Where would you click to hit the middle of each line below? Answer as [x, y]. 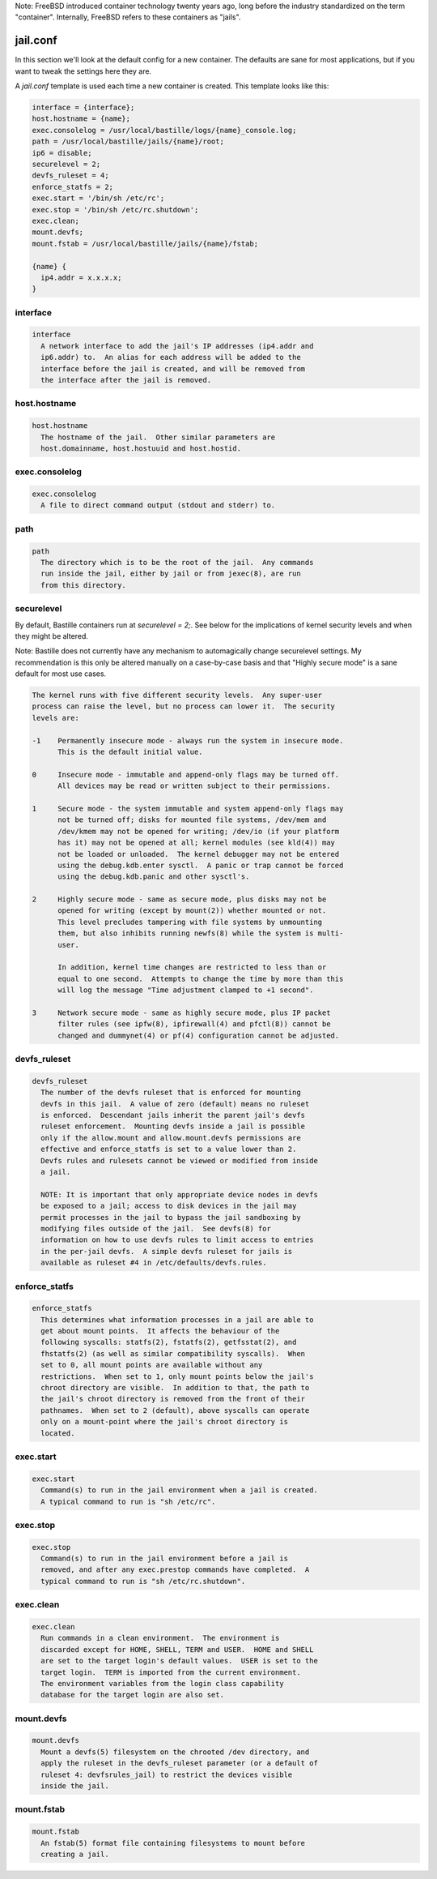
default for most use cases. [61, 674]
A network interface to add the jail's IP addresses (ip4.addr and [177, 346]
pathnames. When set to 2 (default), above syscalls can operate [175, 1410]
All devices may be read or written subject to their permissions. [194, 786]
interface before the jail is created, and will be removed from [173, 368]
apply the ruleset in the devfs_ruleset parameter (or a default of [180, 1763]
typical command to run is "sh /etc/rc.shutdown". [143, 1581]
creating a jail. [75, 1854]
